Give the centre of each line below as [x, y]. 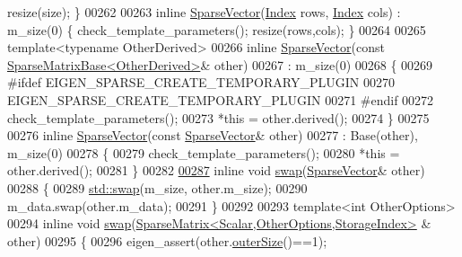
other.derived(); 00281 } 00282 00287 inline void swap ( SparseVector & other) [216, 170]
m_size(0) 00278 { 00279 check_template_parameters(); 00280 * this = [204, 152]
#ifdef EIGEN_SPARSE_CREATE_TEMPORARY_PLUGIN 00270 [201, 82]
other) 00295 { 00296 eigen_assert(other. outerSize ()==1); [167, 240]
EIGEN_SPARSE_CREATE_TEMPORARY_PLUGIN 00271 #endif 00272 [221, 99]
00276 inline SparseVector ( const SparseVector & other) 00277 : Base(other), [213, 135]
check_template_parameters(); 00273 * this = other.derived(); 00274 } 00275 [218, 117]
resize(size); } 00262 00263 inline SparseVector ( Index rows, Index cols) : [204, 12]
